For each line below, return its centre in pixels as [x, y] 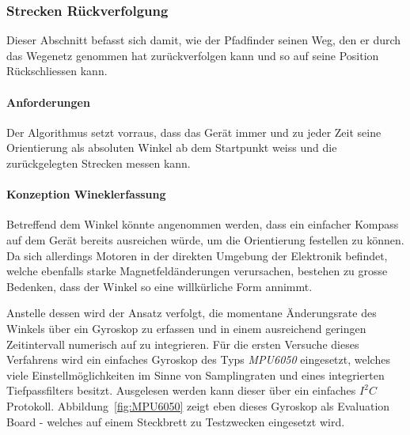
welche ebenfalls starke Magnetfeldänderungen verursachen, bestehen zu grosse [197, 271]
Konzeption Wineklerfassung [86, 194]
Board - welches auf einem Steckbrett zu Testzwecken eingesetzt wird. [176, 421]
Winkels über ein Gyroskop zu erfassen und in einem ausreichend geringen [186, 328]
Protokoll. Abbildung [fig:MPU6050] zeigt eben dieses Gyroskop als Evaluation [198, 405]
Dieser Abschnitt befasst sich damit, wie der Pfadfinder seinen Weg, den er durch [204, 40]
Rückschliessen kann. [57, 71]
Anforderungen [48, 102]
